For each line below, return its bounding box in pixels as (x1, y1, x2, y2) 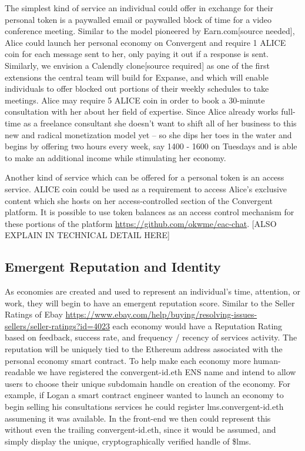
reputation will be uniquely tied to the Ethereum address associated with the (5, 343, 283, 355)
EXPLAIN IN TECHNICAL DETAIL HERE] (5, 229, 170, 241)
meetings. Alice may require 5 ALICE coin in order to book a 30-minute (5, 93, 265, 106)
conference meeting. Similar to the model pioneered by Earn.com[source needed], (5, 25, 295, 37)
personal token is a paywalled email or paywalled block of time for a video (5, 13, 272, 25)
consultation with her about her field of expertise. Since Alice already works (5, 105, 279, 118)
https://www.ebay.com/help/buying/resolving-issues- (65, 308, 257, 320)
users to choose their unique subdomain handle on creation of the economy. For (5, 377, 291, 389)
